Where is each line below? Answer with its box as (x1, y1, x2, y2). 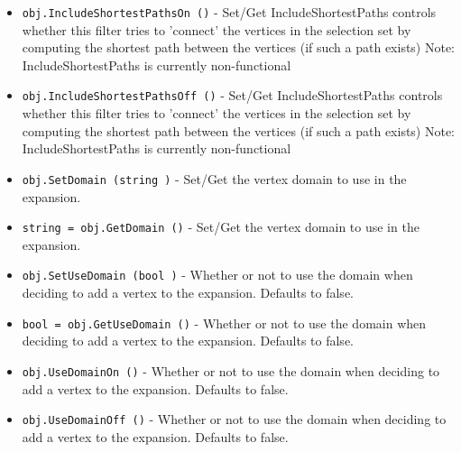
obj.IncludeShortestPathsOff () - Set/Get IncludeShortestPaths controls (22, 86, 443, 105)
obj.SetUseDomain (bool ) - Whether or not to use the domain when (22, 265, 413, 284)
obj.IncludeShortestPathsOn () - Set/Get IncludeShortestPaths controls (22, 3, 437, 21)
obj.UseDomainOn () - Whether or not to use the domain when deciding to (22, 361, 440, 380)
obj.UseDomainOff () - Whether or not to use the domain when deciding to (22, 410, 447, 429)
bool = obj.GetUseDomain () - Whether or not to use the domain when (22, 313, 427, 332)
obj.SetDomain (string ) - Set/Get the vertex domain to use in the (22, 169, 407, 188)
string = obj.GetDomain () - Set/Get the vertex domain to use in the (22, 217, 420, 236)
